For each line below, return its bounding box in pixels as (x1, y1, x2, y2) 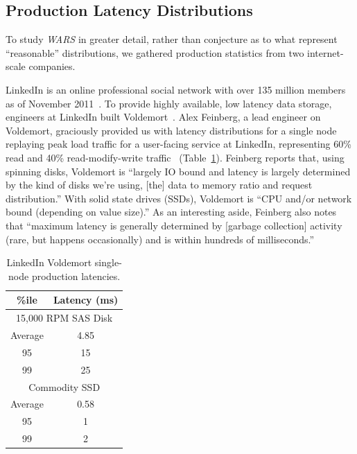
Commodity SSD (28, 379, 101, 394)
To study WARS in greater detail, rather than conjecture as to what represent (6, 32, 338, 46)
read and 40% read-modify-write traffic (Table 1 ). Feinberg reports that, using (6, 150, 345, 164)
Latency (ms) (53, 293, 119, 307)
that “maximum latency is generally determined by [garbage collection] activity (6, 218, 342, 232)
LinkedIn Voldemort (6, 255, 92, 270)
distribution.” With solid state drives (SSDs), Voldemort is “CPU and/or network (6, 191, 352, 205)
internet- (307, 45, 344, 60)
